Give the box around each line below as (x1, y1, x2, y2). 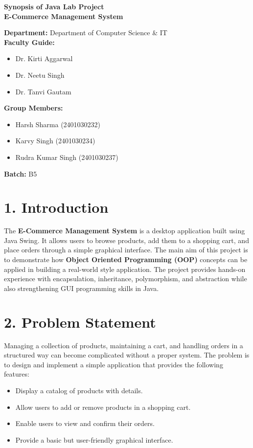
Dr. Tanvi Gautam (15, 86, 71, 96)
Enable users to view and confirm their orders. (15, 418, 155, 428)
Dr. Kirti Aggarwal (15, 53, 73, 64)
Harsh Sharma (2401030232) (15, 119, 101, 129)
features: (4, 369, 29, 379)
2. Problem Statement (4, 312, 156, 332)
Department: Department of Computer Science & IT (4, 27, 167, 38)
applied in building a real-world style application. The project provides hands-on (4, 264, 246, 274)
